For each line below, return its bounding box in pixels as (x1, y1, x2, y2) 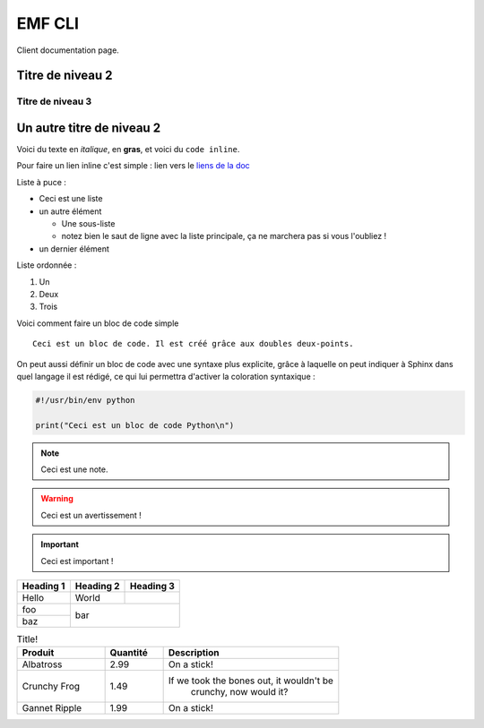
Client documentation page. (16, 45, 120, 56)
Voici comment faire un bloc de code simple (16, 318, 179, 329)
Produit (22, 647, 55, 659)
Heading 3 (130, 579, 175, 592)
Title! (16, 633, 39, 646)
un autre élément (39, 206, 102, 217)
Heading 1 (22, 579, 65, 592)
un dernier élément (39, 243, 109, 254)
